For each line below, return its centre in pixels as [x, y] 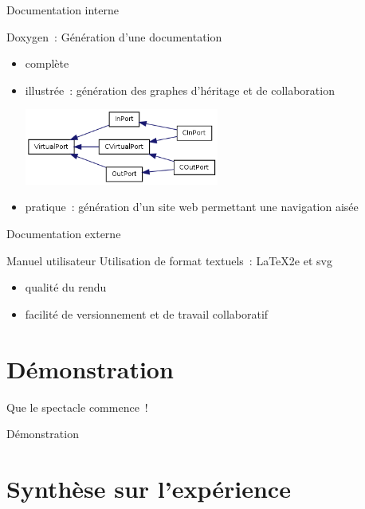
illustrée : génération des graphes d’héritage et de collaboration [180, 90]
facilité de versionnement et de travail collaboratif [147, 313]
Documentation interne [63, 10]
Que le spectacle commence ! [77, 407]
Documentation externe [64, 234]
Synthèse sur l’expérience [149, 488]
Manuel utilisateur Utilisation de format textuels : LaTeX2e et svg [169, 260]
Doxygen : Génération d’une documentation [114, 36]
